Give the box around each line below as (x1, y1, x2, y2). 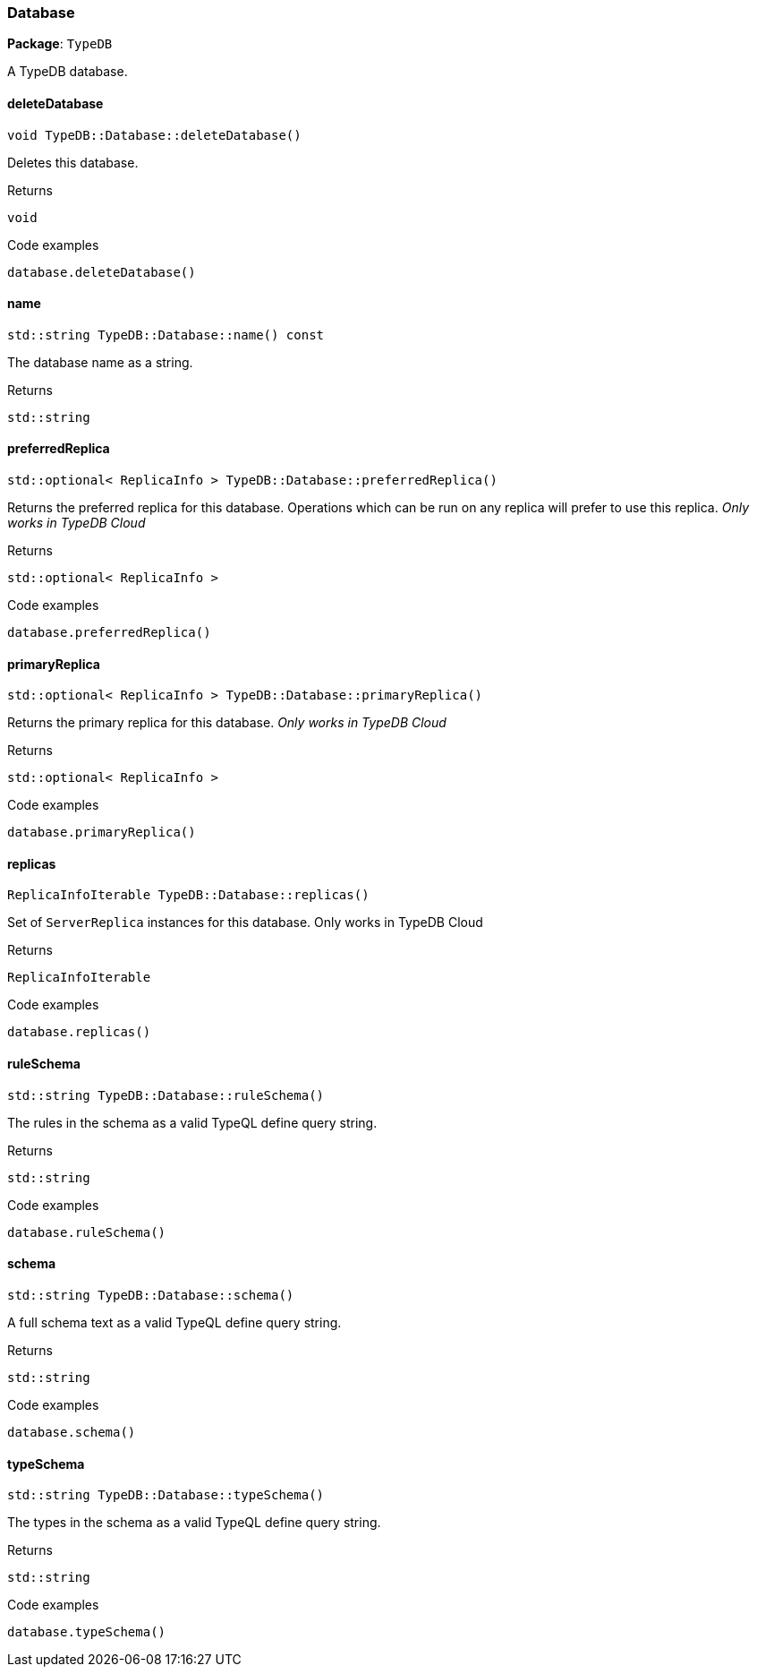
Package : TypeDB (7, 36, 113, 52)
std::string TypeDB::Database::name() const (7, 327, 325, 342)
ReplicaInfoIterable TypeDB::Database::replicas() (7, 888, 370, 903)
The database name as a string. (7, 354, 193, 370)
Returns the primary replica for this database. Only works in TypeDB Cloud (7, 715, 447, 731)
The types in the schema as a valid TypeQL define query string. (7, 1515, 381, 1531)
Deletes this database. (7, 154, 139, 170)
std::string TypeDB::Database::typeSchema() (7, 1488, 325, 1503)
